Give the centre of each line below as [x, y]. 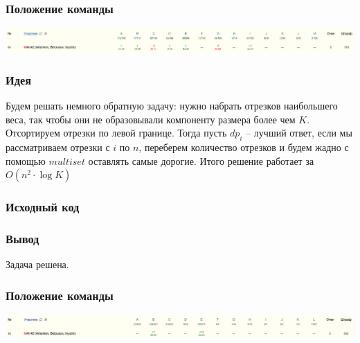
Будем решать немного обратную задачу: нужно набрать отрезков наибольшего [172, 105]
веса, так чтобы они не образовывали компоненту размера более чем [151, 119]
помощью [26, 160]
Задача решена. [37, 264]
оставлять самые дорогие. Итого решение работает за [201, 160]
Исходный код [43, 207]
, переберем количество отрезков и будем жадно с [244, 147]
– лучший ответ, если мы [299, 133]
